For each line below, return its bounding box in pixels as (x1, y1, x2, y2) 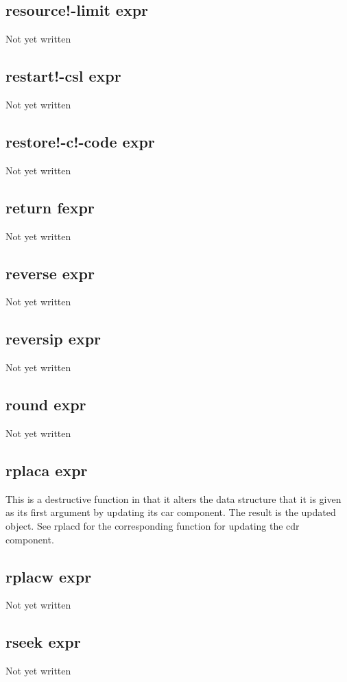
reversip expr (5, 328, 101, 349)
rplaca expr (5, 459, 88, 480)
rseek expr (5, 631, 81, 652)
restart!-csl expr (5, 65, 121, 86)
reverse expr (5, 262, 95, 283)
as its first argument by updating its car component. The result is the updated (5, 505, 336, 519)
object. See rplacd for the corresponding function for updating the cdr (5, 518, 300, 532)
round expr (5, 394, 86, 415)
